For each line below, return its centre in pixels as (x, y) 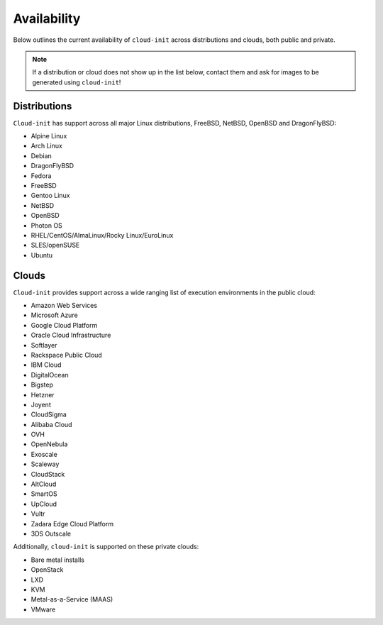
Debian (41, 155)
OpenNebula (49, 444)
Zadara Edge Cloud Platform (72, 524)
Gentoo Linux (50, 196)
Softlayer (44, 345)
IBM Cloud (46, 365)
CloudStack (48, 474)
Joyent (41, 404)
